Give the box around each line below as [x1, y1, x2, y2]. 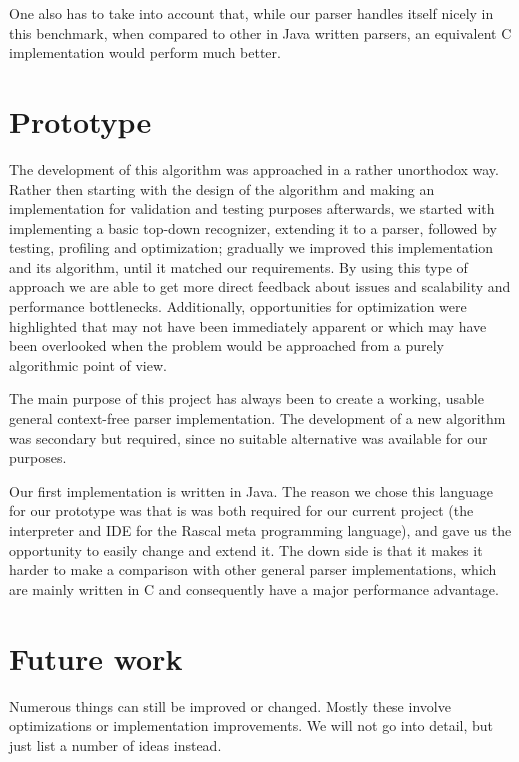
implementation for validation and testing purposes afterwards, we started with [9, 198, 495, 219]
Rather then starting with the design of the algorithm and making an [9, 178, 435, 199]
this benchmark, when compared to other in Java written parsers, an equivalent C [9, 22, 512, 43]
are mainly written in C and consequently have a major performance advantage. [9, 578, 499, 599]
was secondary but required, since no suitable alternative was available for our [9, 427, 488, 448]
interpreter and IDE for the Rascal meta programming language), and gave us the [9, 520, 512, 540]
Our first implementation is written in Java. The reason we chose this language [9, 480, 494, 501]
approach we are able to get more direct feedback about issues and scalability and [9, 276, 511, 297]
